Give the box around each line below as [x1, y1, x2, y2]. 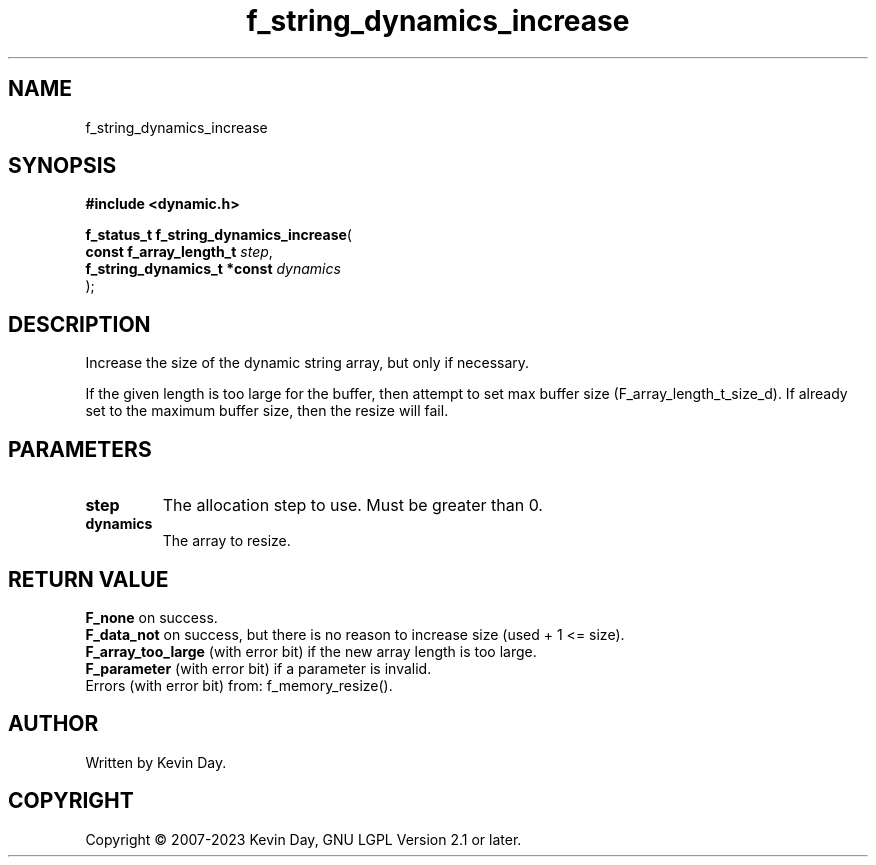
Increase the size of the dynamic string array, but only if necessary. [85, 354, 530, 372]
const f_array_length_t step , [85, 243, 273, 261]
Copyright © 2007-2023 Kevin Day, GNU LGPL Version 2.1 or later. [85, 830, 522, 848]
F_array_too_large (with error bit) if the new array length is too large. [85, 642, 537, 660]
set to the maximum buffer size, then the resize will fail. [85, 402, 449, 420]
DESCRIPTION [8, 311, 151, 337]
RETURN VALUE [8, 566, 169, 592]
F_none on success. [85, 608, 218, 626]
